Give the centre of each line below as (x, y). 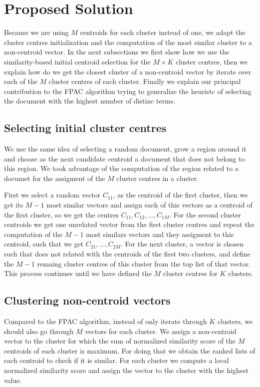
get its (14, 205)
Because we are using (36, 32)
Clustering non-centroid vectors (87, 300)
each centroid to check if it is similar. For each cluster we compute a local (117, 360)
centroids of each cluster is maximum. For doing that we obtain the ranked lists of (130, 350)
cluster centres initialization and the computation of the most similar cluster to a (128, 42)
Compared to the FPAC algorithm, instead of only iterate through (106, 321)
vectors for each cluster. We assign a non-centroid (161, 331)
